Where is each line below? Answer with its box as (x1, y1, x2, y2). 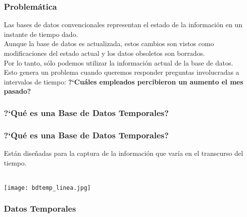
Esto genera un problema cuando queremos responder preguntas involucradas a (4, 67, 239, 77)
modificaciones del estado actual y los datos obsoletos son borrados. (4, 48, 205, 58)
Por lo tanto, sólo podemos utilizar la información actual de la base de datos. (4, 57, 233, 67)
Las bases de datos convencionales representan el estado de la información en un (4, 19, 243, 30)
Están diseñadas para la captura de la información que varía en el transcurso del (4, 148, 243, 158)
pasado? (4, 86, 31, 96)
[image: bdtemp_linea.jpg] (4, 184, 91, 191)
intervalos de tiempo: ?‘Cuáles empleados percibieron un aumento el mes (4, 76, 244, 86)
